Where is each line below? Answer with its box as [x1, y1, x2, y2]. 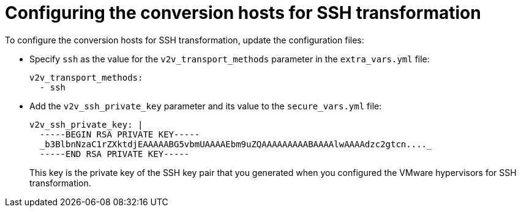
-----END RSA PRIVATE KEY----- [39, 148, 190, 159]
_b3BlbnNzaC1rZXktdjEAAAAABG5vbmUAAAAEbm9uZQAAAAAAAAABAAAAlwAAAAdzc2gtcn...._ [39, 139, 432, 149]
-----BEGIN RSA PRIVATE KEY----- [39, 129, 200, 139]
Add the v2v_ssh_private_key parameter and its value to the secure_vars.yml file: [29, 100, 382, 111]
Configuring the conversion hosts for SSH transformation [5, 2, 481, 23]
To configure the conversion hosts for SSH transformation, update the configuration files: [5, 34, 364, 45]
